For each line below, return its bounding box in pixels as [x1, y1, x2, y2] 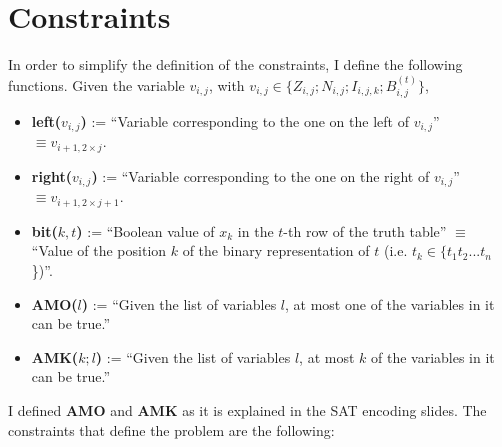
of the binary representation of [182, 240, 370, 261]
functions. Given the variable [8, 74, 185, 95]
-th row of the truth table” [283, 220, 447, 241]
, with [208, 74, 245, 95]
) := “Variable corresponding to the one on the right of [91, 165, 430, 186]
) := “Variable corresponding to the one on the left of [80, 110, 409, 131]
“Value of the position [31, 240, 167, 261]
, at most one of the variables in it [285, 293, 495, 314]
